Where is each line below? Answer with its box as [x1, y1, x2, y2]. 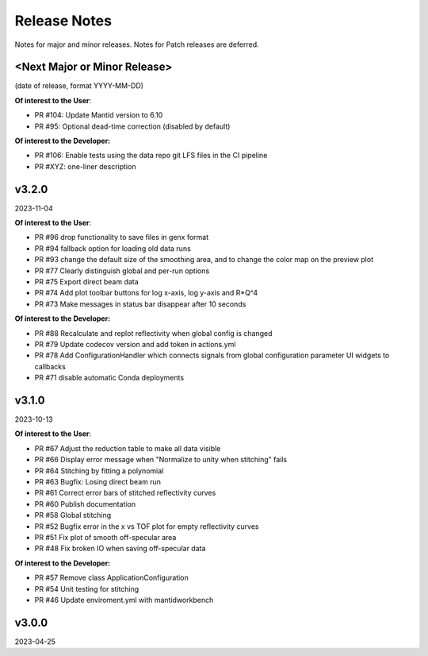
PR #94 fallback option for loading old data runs [34, 243, 192, 253]
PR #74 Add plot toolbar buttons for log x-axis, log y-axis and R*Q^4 [34, 288, 258, 298]
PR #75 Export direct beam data [34, 277, 139, 287]
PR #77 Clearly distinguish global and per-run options [34, 266, 210, 276]
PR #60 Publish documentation [34, 499, 136, 508]
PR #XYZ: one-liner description [34, 161, 136, 171]
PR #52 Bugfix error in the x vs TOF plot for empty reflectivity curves [34, 521, 259, 531]
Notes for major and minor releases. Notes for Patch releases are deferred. [14, 40, 259, 49]
